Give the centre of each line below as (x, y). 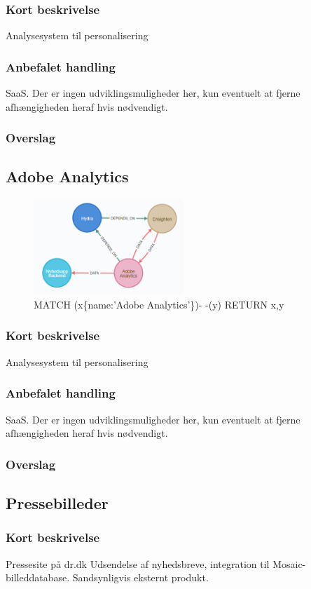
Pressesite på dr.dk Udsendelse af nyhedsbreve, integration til (138, 563)
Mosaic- (289, 563)
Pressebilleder (57, 502)
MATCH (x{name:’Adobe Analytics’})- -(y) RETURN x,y (159, 304)
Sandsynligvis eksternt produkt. (140, 577)
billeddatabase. (38, 577)
